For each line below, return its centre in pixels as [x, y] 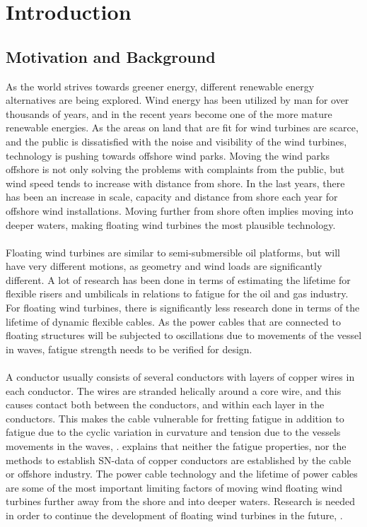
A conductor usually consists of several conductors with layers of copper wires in [180, 377]
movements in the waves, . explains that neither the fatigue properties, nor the [176, 446]
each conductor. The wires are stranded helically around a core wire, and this [174, 390]
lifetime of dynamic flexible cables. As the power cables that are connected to [173, 321]
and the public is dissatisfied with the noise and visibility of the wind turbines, [176, 141]
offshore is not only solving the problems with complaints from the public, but [175, 169]
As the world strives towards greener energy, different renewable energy [160, 86]
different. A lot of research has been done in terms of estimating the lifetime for [178, 279]
